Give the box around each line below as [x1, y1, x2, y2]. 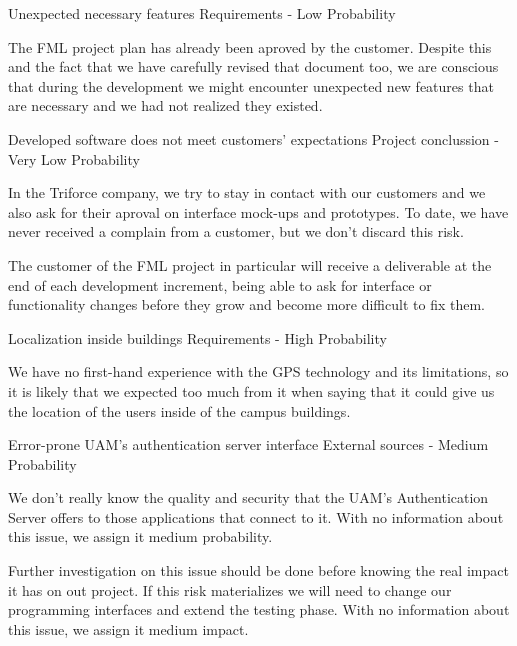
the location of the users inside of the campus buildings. [8, 400, 351, 421]
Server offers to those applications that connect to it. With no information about [8, 506, 504, 527]
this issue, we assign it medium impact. [8, 618, 249, 639]
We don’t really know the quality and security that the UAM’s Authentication [8, 487, 489, 508]
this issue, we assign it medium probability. [8, 526, 273, 547]
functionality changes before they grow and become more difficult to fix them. [8, 294, 485, 315]
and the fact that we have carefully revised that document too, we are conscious [8, 56, 499, 77]
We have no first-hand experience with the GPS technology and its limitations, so [8, 361, 509, 382]
